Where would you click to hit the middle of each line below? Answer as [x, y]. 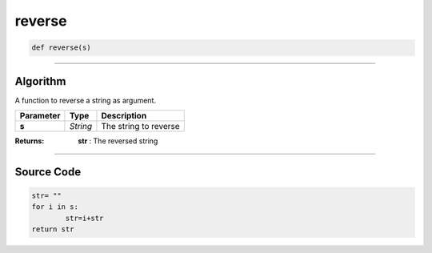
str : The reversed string [118, 141]
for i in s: [55, 207]
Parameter [40, 116]
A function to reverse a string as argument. [85, 100]
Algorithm [40, 81]
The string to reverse [140, 127]
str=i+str [84, 218]
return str [53, 229]
